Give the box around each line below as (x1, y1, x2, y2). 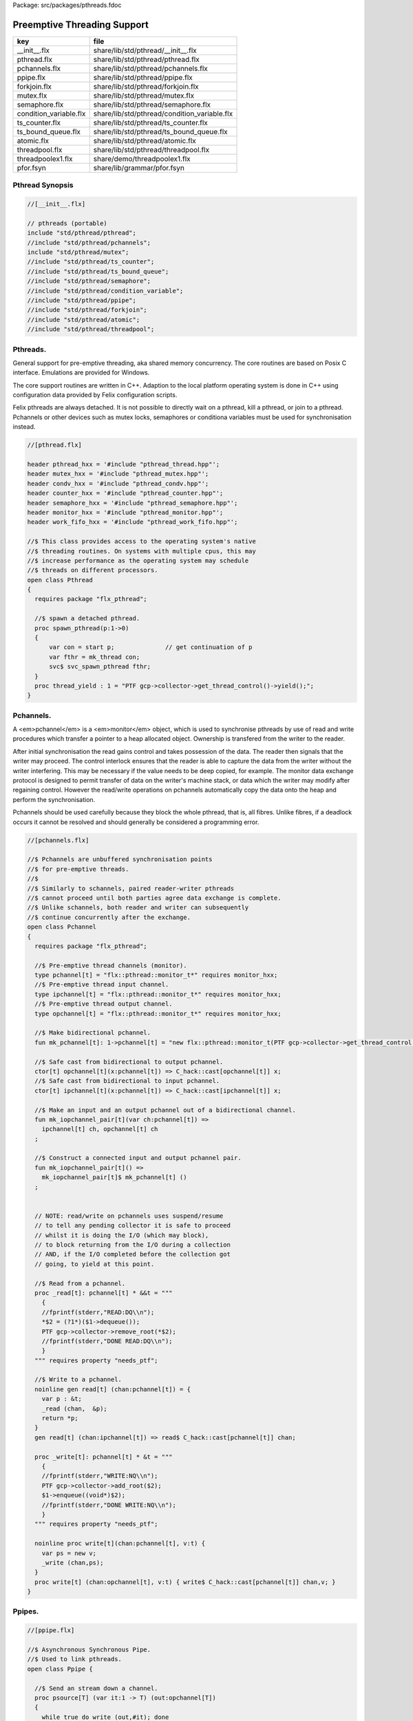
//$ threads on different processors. (27, 567, 158, 574)
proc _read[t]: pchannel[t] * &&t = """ (34, 1289, 173, 1297)
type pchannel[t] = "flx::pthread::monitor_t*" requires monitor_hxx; (34, 971, 278, 979)
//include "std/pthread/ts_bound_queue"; (27, 267, 169, 275)
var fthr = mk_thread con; (49, 653, 140, 661)
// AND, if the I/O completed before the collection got (34, 1250, 231, 1258)
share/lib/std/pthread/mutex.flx (93, 90, 195, 100)
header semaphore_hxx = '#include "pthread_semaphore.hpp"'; (27, 499, 238, 507)
